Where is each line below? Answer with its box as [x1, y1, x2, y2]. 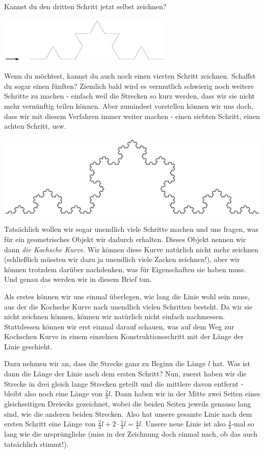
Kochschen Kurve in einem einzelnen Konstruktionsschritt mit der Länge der [4, 331, 244, 342]
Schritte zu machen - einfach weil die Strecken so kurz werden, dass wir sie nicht [4, 90, 255, 101]
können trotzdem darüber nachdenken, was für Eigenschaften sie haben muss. [4, 264, 246, 274]
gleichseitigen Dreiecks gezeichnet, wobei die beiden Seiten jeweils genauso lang [4, 398, 251, 409]
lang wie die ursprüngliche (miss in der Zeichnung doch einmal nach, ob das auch [4, 428, 258, 439]
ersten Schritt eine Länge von [4, 418, 96, 429]
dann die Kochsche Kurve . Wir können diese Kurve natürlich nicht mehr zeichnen [4, 244, 258, 254]
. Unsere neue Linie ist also [141, 418, 226, 429]
